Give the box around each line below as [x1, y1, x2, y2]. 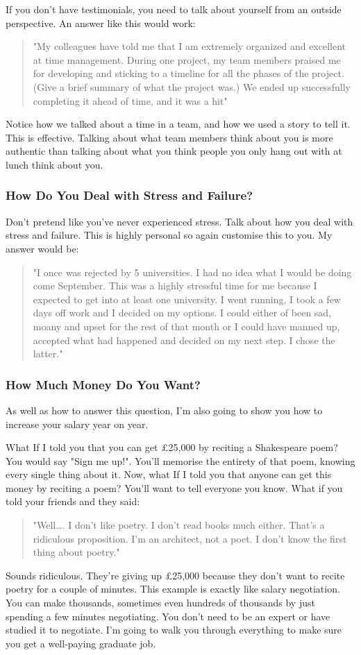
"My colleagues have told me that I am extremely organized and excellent [33, 39, 346, 53]
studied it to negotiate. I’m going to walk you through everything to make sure [6, 622, 342, 637]
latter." [33, 346, 63, 361]
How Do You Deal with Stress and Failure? [6, 187, 253, 204]
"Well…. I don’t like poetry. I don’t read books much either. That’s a [33, 518, 325, 532]
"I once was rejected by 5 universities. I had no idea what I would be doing [33, 264, 352, 279]
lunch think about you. [6, 157, 103, 171]
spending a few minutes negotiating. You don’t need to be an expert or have [6, 609, 330, 623]
